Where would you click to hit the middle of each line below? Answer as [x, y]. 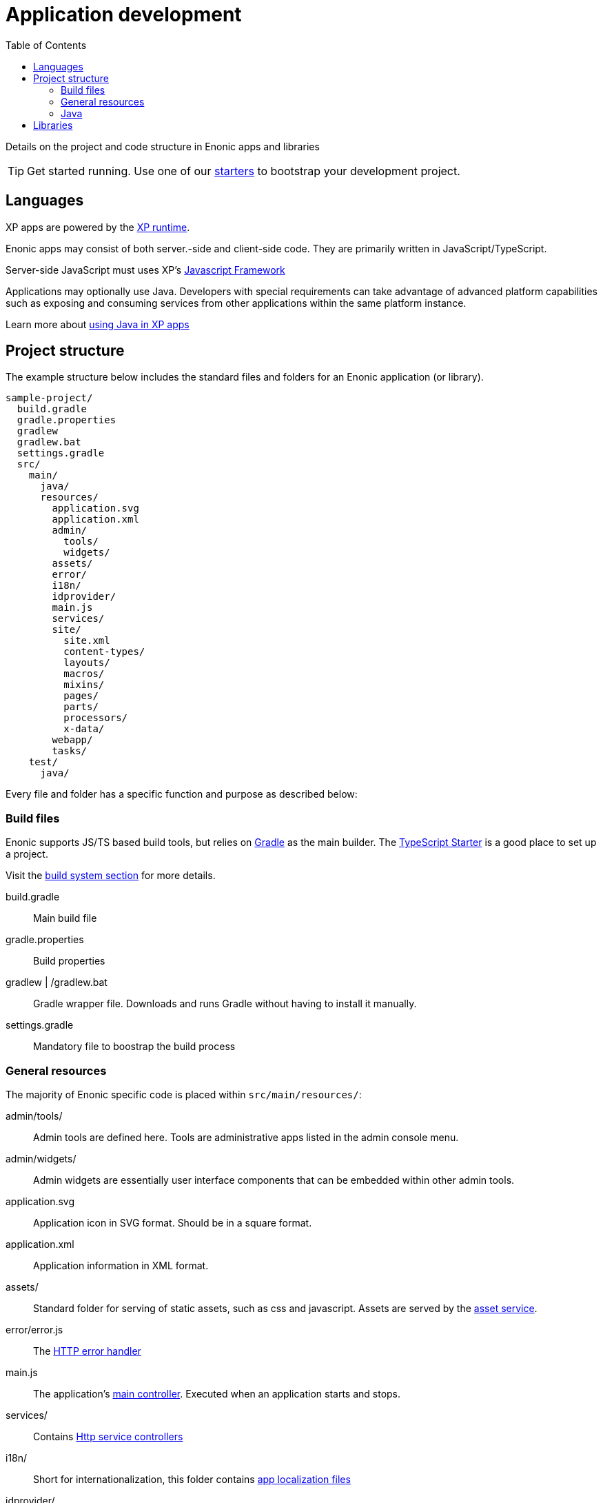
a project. [27, 854]
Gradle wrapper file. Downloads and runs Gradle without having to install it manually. [225, 1004]
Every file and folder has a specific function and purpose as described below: [182, 794]
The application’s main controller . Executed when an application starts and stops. [217, 1393]
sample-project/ [49, 398]
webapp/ [72, 740]
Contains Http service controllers [108, 1436]
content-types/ [104, 652]
